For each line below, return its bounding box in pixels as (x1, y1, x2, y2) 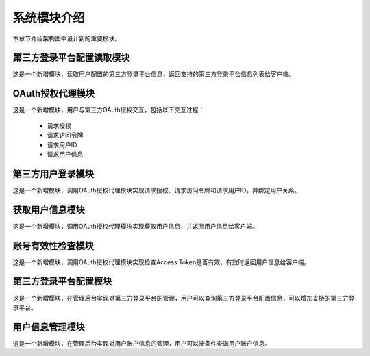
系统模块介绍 (12, 10, 86, 25)
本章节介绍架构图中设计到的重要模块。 (12, 34, 121, 42)
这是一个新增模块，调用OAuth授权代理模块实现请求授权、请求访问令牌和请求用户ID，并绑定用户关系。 (12, 186, 301, 194)
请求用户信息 (47, 150, 84, 158)
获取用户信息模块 (12, 204, 85, 216)
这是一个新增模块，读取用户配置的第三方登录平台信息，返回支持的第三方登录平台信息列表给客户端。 (12, 70, 295, 78)
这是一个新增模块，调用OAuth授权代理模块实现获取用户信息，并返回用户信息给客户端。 (12, 222, 259, 230)
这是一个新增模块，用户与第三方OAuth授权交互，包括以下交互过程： (12, 106, 205, 114)
